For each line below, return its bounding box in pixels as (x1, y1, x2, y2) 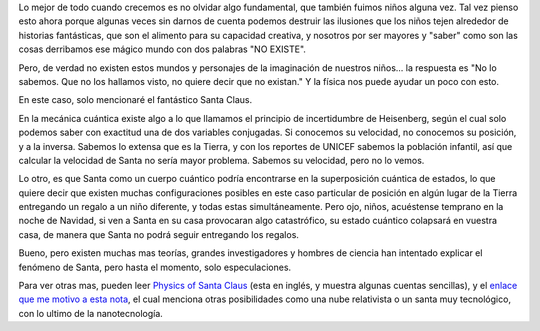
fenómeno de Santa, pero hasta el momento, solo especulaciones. (18, 261, 292, 273)
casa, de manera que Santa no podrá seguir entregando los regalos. (18, 228, 300, 240)
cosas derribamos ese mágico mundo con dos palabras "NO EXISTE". (18, 43, 307, 55)
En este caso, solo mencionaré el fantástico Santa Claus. (18, 94, 253, 106)
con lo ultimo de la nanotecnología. (18, 307, 164, 319)
